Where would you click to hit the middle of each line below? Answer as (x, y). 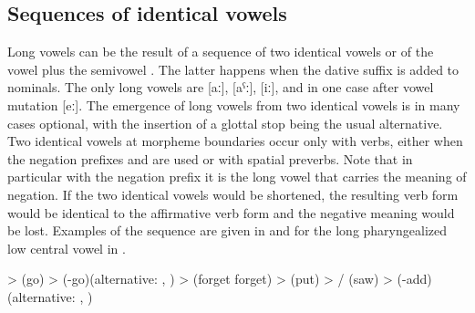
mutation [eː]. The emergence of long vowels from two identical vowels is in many (234, 104)
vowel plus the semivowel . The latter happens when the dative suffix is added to (233, 69)
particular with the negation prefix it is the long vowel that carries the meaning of (237, 177)
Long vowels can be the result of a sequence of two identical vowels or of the (221, 52)
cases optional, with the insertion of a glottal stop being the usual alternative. (225, 123)
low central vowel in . (67, 248)
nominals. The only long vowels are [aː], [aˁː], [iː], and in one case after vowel (221, 87)
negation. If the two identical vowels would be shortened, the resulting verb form (233, 194)
